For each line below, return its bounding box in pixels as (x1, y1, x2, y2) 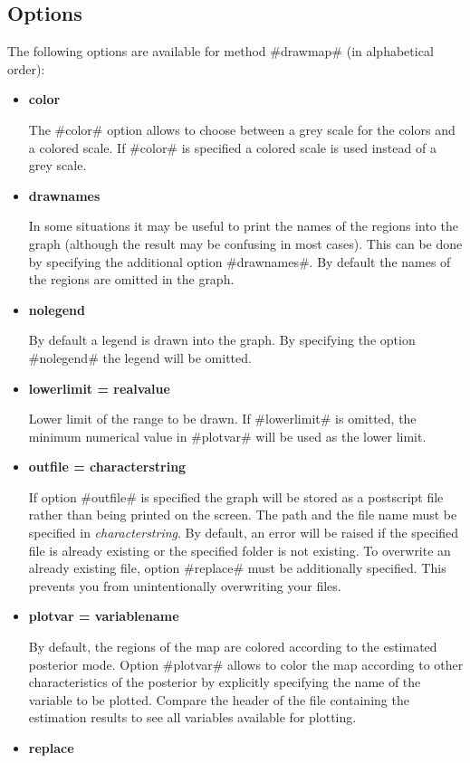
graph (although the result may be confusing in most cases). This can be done (28, 234, 463, 253)
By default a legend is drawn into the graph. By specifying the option (28, 330, 416, 349)
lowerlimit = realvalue (28, 378, 170, 397)
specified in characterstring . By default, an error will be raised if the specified (28, 523, 459, 542)
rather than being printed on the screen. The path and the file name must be (28, 505, 457, 524)
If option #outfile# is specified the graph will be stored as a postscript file (28, 487, 444, 506)
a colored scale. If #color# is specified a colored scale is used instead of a (28, 138, 436, 157)
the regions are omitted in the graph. (28, 270, 235, 289)
